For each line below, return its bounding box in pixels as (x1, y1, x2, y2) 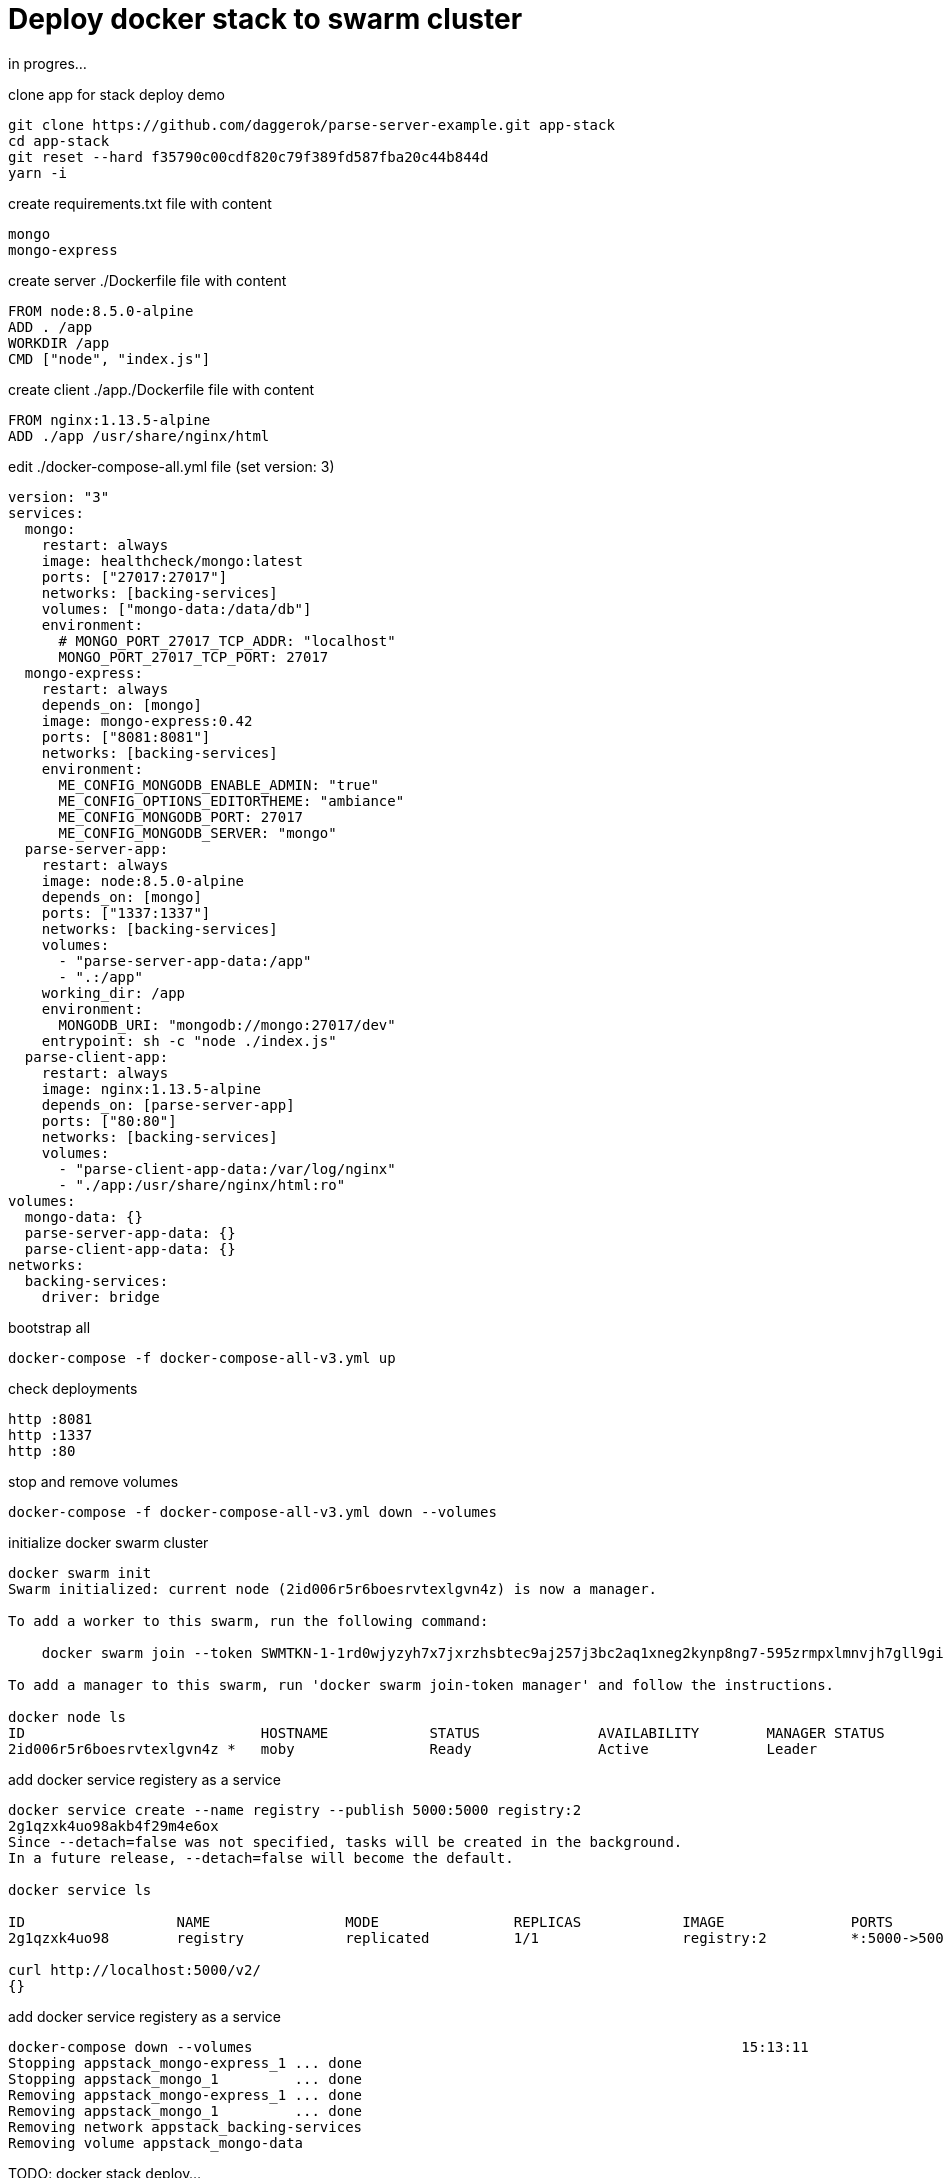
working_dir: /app (41, 984, 186, 1001)
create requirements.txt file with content (8, 194, 272, 212)
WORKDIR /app (8, 334, 110, 351)
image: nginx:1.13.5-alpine (41, 1080, 261, 1097)
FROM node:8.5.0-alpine (8, 302, 194, 319)
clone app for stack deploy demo (8, 85, 226, 103)
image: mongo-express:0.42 (41, 712, 253, 729)
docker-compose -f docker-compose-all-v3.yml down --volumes (8, 1503, 497, 1520)
